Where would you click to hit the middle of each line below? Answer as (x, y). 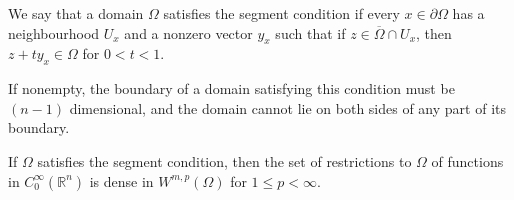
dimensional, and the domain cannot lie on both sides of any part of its (287, 107)
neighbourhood (54, 32)
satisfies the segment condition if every (281, 13)
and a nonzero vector (188, 32)
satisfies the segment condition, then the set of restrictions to (224, 160)
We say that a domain (76, 13)
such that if (310, 32)
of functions (467, 160)
